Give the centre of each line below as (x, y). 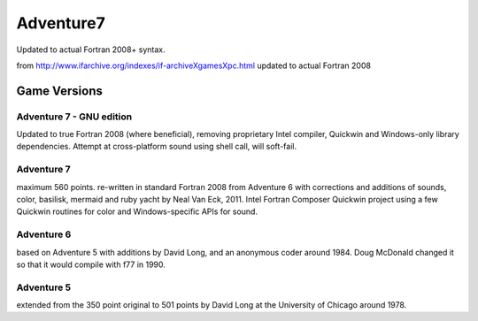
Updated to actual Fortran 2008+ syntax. (91, 50)
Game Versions (60, 91)
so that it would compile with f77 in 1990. (91, 264)
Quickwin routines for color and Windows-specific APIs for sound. (137, 211)
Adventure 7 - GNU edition (74, 117)
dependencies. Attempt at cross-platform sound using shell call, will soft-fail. (156, 147)
